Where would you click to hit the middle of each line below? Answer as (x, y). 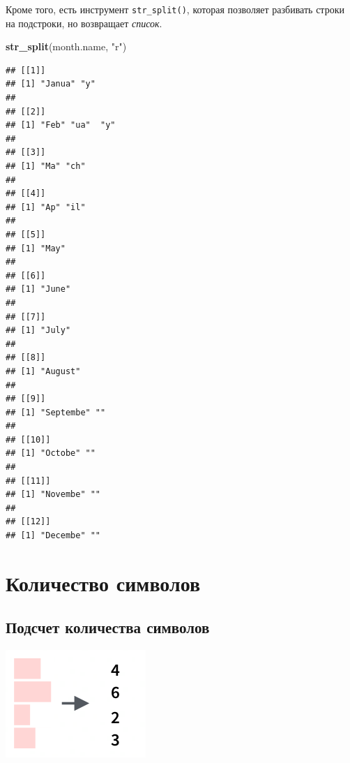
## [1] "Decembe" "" (53, 536)
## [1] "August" (43, 371)
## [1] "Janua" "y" (51, 84)
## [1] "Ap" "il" (46, 207)
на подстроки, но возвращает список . (84, 23)
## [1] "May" (36, 248)
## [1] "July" (38, 331)
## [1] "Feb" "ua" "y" (61, 125)
